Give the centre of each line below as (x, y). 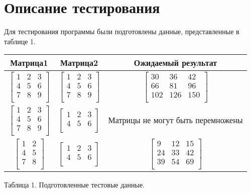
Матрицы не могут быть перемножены (175, 120)
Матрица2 (79, 63)
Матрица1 (29, 63)
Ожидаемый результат (175, 63)
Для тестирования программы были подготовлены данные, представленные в (122, 31)
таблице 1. (20, 41)
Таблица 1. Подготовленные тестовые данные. (75, 184)
